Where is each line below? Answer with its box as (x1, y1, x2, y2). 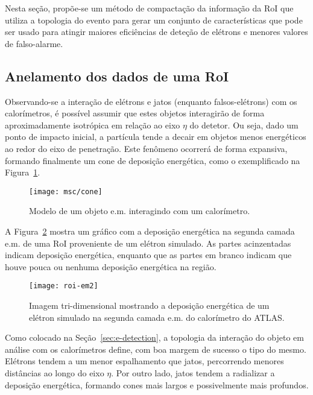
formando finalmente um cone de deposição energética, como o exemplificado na (5, 154, 300, 166)
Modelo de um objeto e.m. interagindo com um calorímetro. (29, 204, 250, 217)
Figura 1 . (5, 166, 40, 179)
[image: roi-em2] (29, 282, 98, 291)
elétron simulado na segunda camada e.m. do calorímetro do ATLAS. (29, 311, 285, 323)
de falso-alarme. (5, 37, 63, 49)
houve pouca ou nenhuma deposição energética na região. (5, 260, 217, 273)
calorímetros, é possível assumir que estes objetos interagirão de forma (5, 107, 265, 119)
